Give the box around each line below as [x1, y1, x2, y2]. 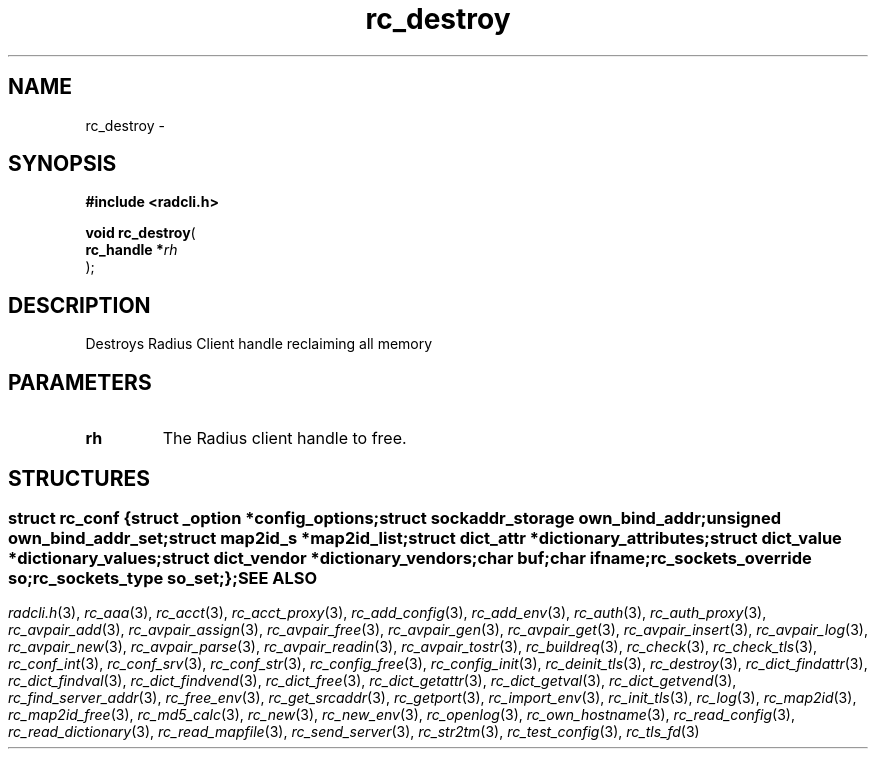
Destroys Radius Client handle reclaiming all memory [85, 335, 433, 353]
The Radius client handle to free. [162, 428, 407, 449]
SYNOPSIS [8, 151, 117, 177]
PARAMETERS [8, 369, 152, 395]
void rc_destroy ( [85, 224, 196, 242]
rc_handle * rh [85, 241, 178, 259]
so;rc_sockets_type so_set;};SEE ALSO [8, 567, 318, 588]
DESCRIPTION [8, 292, 151, 318]
